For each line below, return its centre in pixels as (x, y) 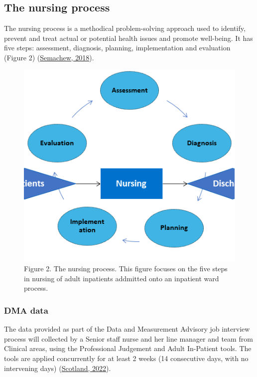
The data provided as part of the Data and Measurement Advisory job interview (127, 329)
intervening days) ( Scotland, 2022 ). (58, 368)
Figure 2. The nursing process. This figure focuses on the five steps (126, 269)
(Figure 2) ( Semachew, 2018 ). (49, 57)
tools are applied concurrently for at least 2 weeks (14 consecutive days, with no (126, 358)
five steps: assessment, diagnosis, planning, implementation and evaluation (117, 48)
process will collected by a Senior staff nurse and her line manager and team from (128, 338)
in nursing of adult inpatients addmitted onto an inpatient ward (122, 278)
